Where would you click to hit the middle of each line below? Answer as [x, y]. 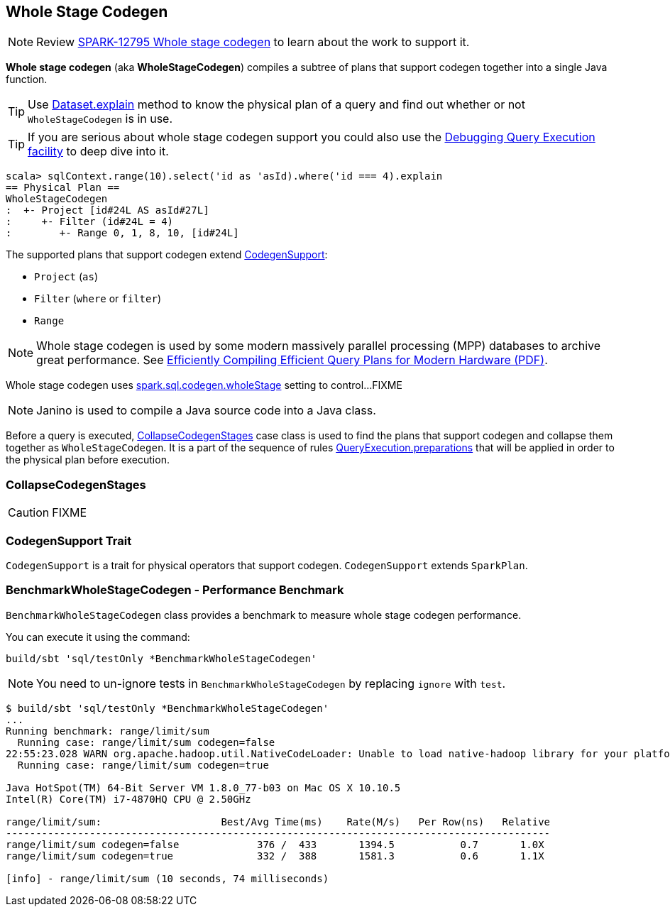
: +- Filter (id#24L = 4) [90, 222]
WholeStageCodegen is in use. [100, 119]
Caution [29, 513]
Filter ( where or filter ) [98, 299]
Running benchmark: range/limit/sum [108, 731]
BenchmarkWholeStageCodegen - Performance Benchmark [175, 590]
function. [27, 79]
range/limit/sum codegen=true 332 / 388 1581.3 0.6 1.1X [275, 856]
